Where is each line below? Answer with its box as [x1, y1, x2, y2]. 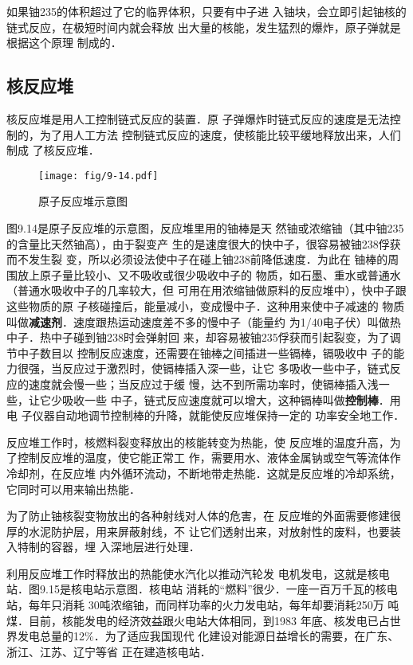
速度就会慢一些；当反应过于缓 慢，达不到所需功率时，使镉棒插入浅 [28, 375, 379, 392]
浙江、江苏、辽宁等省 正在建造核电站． [6, 643, 211, 659]
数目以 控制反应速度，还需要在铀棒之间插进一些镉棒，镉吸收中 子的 [39, 344, 394, 361]
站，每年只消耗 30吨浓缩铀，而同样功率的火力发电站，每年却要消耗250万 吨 [6, 597, 399, 613]
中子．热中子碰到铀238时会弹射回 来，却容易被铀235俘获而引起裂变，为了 [6, 329, 390, 346]
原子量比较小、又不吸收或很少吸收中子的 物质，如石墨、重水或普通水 [39, 266, 401, 283]
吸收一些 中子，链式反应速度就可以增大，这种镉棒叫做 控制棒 [61, 391, 379, 408]
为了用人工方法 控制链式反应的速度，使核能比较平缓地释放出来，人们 [39, 126, 401, 143]
